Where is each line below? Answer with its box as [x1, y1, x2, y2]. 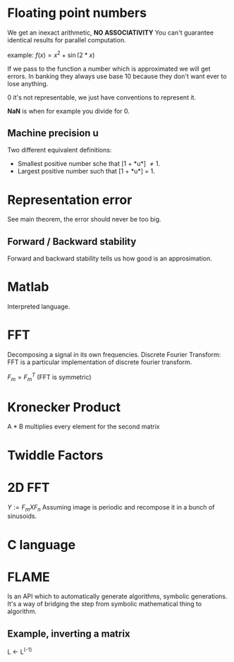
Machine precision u [7, 127, 99, 139]
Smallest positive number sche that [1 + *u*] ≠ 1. [17, 160, 161, 168]
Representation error [7, 192, 133, 207]
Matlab [7, 279, 49, 295]
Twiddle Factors [7, 447, 104, 463]
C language [7, 536, 76, 553]
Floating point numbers [7, 5, 147, 21]
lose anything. [7, 79, 49, 88]
